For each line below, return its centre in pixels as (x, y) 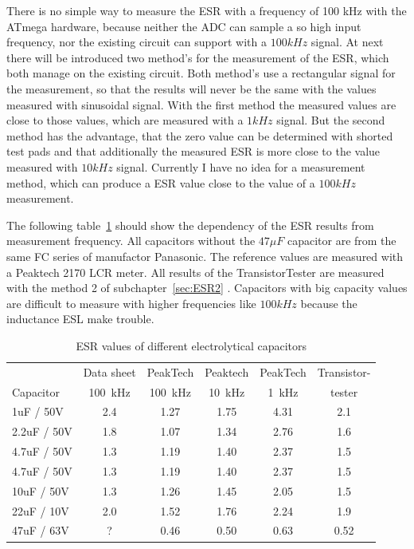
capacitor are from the (342, 241)
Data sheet (109, 371)
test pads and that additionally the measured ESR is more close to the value (193, 151)
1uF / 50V (38, 411)
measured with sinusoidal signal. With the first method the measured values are (201, 104)
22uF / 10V (41, 510)
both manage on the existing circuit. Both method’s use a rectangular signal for (201, 73)
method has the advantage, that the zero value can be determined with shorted (200, 135)
